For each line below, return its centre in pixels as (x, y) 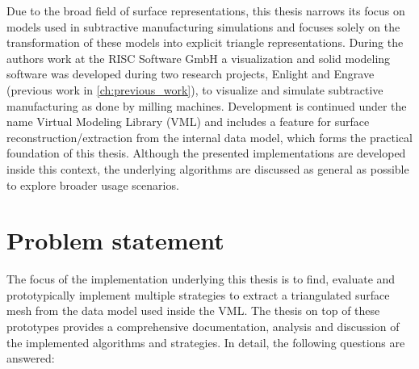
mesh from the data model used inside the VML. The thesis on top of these (193, 310)
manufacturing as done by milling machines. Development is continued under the (207, 105)
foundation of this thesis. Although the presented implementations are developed (206, 153)
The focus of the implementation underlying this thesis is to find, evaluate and (201, 279)
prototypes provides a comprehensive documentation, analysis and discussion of (203, 327)
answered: (31, 358)
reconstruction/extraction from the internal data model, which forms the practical (209, 137)
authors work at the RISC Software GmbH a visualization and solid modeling (199, 58)
